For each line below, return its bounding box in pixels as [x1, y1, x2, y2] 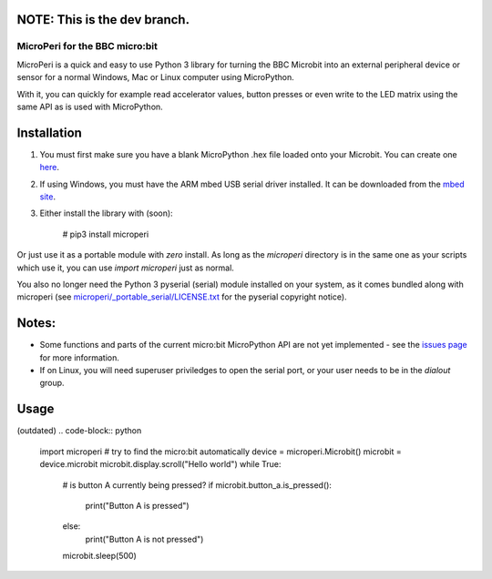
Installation [16, 125, 82, 140]
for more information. [39, 351, 120, 363]
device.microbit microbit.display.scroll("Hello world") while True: [39, 459, 282, 470]
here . [39, 162, 59, 173]
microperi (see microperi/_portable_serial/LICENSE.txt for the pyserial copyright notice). [16, 291, 347, 302]
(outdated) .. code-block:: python [16, 425, 142, 436]
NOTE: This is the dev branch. [16, 12, 190, 27]
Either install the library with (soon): [39, 208, 173, 218]
